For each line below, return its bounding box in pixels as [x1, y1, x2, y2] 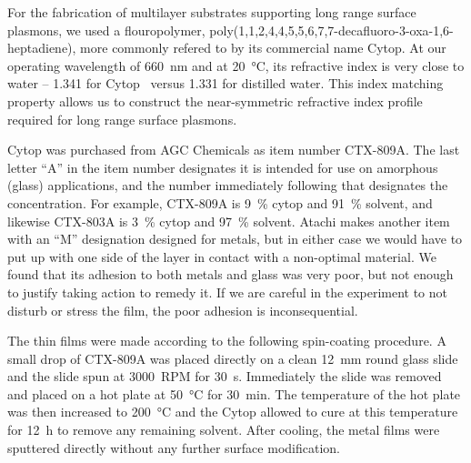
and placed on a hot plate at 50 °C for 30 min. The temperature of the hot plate [7, 384, 461, 403]
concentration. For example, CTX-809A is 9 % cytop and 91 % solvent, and [7, 193, 433, 212]
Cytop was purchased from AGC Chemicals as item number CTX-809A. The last [7, 140, 460, 159]
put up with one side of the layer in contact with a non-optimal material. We [7, 247, 436, 266]
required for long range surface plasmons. [7, 109, 237, 128]
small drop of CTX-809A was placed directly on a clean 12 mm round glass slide [7, 348, 458, 367]
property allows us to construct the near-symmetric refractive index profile [7, 91, 423, 110]
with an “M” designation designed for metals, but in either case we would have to [7, 229, 463, 248]
